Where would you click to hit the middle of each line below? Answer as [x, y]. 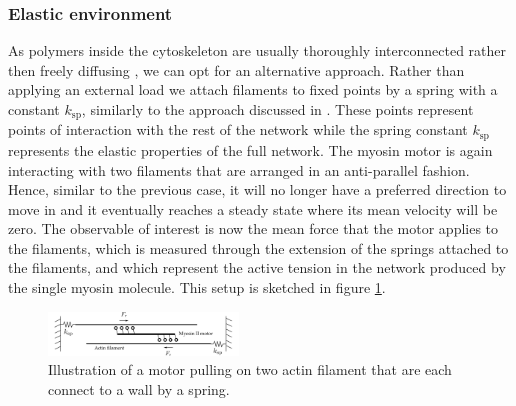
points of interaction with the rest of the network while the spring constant [238, 129]
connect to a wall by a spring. [139, 388]
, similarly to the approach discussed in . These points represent [277, 109]
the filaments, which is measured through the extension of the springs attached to [258, 247]
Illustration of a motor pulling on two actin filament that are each [250, 369]
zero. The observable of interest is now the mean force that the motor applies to [253, 228]
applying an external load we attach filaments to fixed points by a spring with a [253, 89]
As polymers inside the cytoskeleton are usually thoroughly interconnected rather [257, 50]
